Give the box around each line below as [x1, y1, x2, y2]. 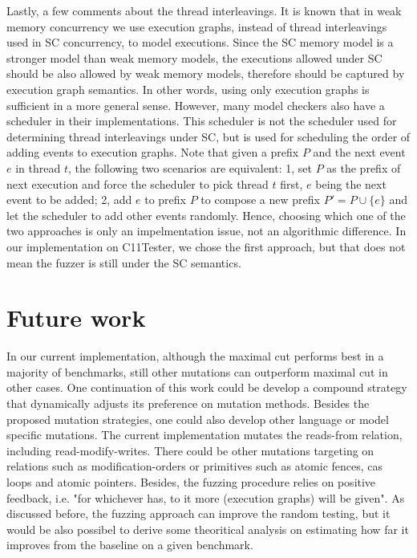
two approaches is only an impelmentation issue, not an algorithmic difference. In [6, 222, 407, 239]
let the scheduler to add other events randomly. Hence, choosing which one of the [6, 206, 406, 223]
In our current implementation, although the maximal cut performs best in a [6, 348, 384, 365]
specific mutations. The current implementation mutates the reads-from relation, [6, 426, 403, 443]
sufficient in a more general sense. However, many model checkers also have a [6, 96, 385, 113]
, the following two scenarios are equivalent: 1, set [67, 159, 312, 176]
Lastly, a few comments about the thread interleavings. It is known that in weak [6, 2, 402, 18]
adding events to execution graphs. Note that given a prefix [6, 144, 299, 161]
